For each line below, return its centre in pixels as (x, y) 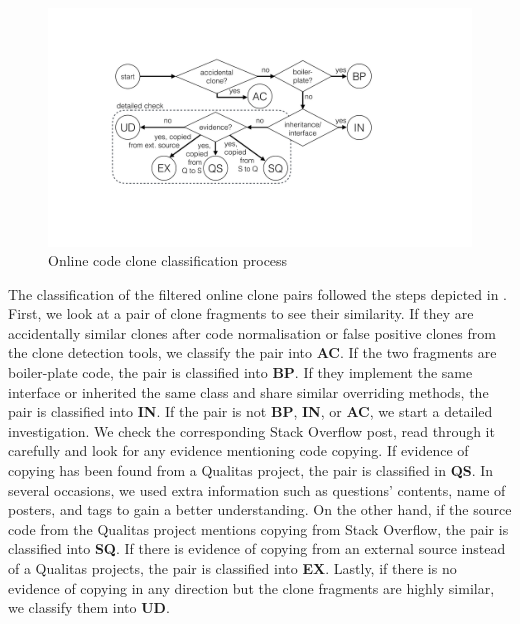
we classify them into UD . (89, 607)
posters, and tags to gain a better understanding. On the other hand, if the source (260, 509)
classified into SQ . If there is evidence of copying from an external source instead (257, 548)
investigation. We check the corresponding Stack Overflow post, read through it (251, 430)
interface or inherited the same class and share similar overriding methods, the (248, 391)
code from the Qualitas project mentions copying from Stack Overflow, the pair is (258, 528)
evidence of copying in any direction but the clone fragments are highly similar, (251, 587)
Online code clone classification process (168, 260)
